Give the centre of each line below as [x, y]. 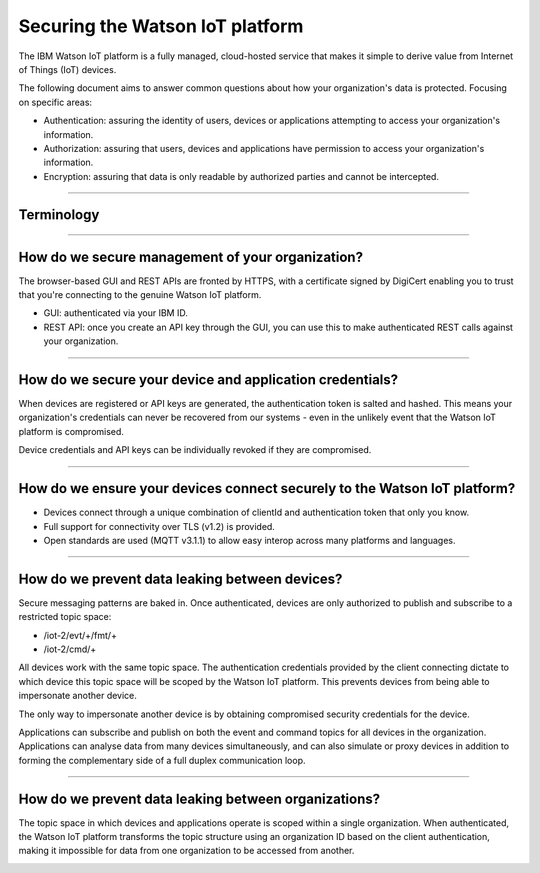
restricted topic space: [65, 617]
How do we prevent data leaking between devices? [180, 578]
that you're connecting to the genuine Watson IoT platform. [140, 294]
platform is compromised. [71, 431]
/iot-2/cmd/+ [70, 649]
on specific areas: [55, 102]
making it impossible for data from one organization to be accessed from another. [186, 851]
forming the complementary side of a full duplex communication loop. [162, 760]
